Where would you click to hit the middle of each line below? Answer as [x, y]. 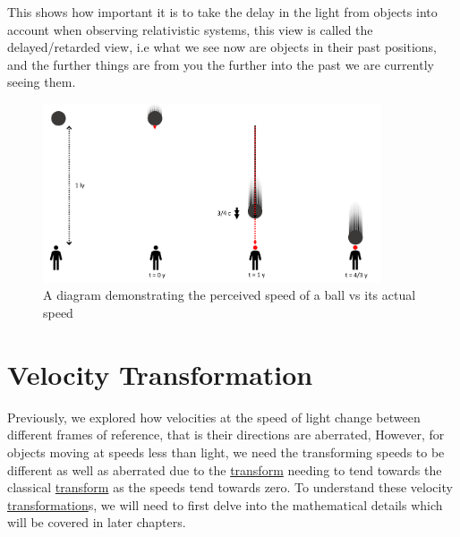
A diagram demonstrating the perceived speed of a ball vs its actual [230, 295]
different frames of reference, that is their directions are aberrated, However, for [226, 435]
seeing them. [42, 82]
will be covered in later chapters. [97, 522]
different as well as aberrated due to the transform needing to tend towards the [225, 469]
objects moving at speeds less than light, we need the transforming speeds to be [226, 452]
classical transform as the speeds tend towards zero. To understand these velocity [230, 487]
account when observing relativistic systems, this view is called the [190, 29]
